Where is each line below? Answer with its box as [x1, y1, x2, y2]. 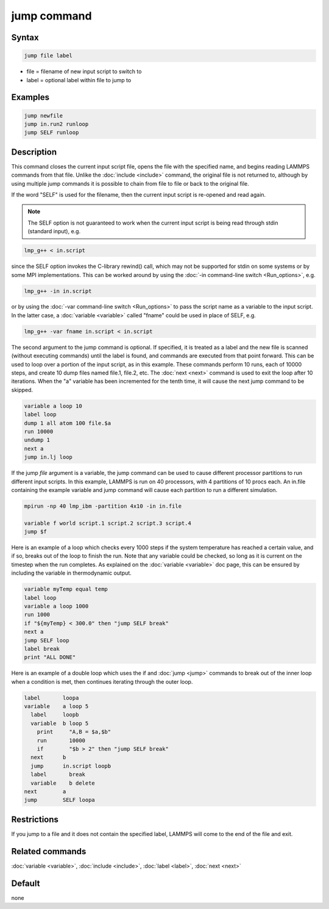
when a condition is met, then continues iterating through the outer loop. [11, 678, 193, 685]
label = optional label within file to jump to [26, 76, 132, 83]
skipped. [11, 386, 34, 393]
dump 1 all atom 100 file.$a [24, 419, 111, 426]
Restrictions [11, 814, 59, 824]
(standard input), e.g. [27, 228, 81, 235]
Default [11, 878, 40, 888]
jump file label [24, 52, 73, 59]
